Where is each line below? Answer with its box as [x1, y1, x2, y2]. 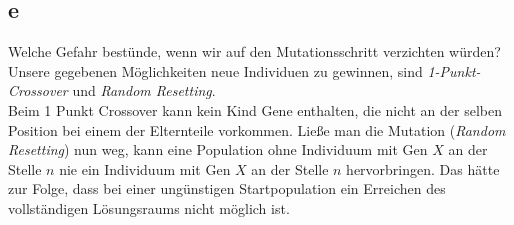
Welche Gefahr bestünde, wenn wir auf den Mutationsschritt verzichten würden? [8, 41, 501, 62]
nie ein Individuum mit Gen [59, 158, 231, 179]
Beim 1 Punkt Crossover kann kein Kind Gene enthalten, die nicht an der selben [8, 99, 502, 120]
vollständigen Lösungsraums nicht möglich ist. [8, 197, 290, 218]
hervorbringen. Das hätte [346, 158, 500, 179]
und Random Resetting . [72, 80, 216, 101]
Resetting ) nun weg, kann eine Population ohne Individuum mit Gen [8, 139, 428, 160]
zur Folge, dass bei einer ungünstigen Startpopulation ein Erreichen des [8, 178, 446, 199]
